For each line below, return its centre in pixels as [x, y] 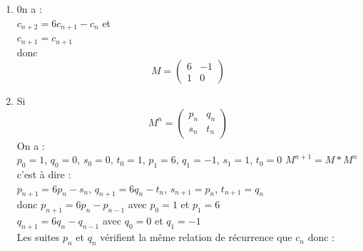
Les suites [38, 237]
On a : [31, 145]
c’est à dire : [44, 174]
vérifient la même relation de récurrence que [196, 237]
